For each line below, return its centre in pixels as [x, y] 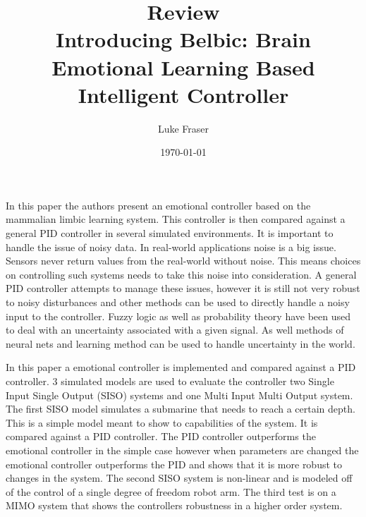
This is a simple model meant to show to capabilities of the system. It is [162, 422]
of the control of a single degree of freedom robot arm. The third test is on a [171, 491]
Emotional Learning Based [183, 67]
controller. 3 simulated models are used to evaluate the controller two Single [170, 381]
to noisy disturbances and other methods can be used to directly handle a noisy [178, 302]
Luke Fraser [183, 128]
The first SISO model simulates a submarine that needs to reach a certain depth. [181, 409]
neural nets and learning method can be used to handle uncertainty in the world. [181, 343]
